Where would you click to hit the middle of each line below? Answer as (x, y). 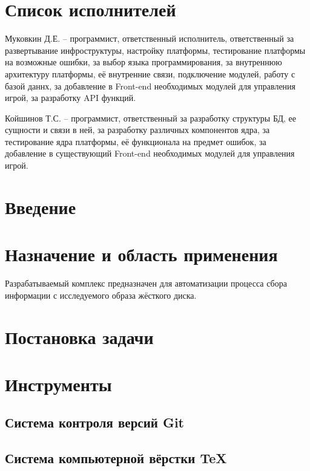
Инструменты (58, 384)
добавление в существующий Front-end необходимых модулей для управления (150, 153)
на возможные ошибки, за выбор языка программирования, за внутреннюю (143, 62)
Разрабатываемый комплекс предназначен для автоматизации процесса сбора (146, 283)
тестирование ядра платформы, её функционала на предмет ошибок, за (136, 141)
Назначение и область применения (141, 254)
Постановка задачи (79, 336)
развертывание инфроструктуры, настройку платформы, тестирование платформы (155, 50)
